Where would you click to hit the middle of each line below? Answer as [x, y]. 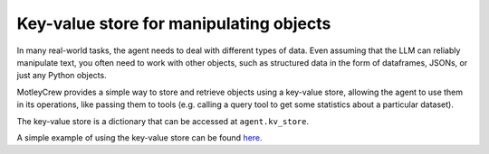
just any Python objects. [62, 76]
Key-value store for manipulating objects [174, 23]
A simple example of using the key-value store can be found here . [139, 137]
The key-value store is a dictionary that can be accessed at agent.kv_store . [163, 121]
